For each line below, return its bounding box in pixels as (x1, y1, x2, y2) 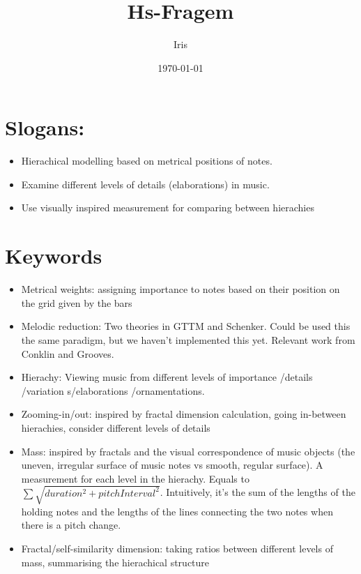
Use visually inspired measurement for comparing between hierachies (21, 200, 314, 215)
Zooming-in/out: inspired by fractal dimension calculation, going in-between (21, 407, 346, 421)
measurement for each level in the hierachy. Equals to (21, 471, 249, 485)
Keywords (5, 241, 102, 270)
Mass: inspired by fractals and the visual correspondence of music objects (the (21, 444, 355, 458)
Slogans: (5, 113, 85, 142)
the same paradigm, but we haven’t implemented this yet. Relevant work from (21, 332, 355, 347)
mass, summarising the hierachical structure (21, 554, 210, 569)
